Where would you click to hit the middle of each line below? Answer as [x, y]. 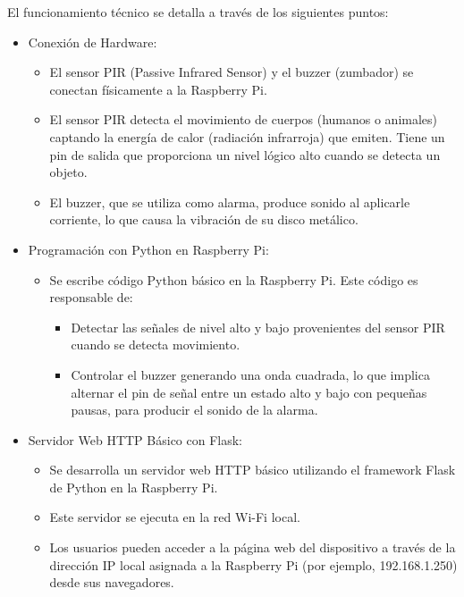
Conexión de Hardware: [93, 42]
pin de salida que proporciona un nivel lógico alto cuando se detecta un [245, 154]
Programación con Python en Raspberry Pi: [148, 249]
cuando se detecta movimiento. [156, 345]
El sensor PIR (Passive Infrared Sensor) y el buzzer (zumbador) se [232, 72]
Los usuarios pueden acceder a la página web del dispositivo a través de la [253, 547]
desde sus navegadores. [112, 582]
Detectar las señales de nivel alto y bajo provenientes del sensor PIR [258, 327]
